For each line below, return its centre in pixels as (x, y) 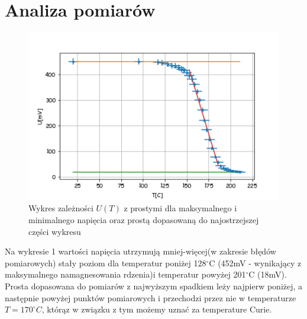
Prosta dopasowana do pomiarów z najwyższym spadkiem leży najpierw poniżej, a (154, 286)
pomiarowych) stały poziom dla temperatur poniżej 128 (106, 262)
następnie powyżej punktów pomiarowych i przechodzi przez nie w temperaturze (151, 297)
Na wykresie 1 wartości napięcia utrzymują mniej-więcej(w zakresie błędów (140, 251)
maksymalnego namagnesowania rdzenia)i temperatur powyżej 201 (125, 274)
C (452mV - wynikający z (255, 262)
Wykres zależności (61, 208)
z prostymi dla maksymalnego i (180, 208)
